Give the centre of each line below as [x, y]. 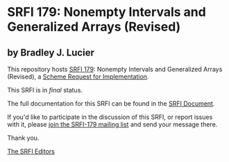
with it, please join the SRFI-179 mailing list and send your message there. [112, 124]
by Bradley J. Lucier [51, 52]
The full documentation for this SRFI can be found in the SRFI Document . [111, 104]
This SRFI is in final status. [45, 90]
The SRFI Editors [31, 151]
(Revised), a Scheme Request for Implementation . [78, 76]
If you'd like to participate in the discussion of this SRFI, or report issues [110, 117]
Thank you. [23, 138]
